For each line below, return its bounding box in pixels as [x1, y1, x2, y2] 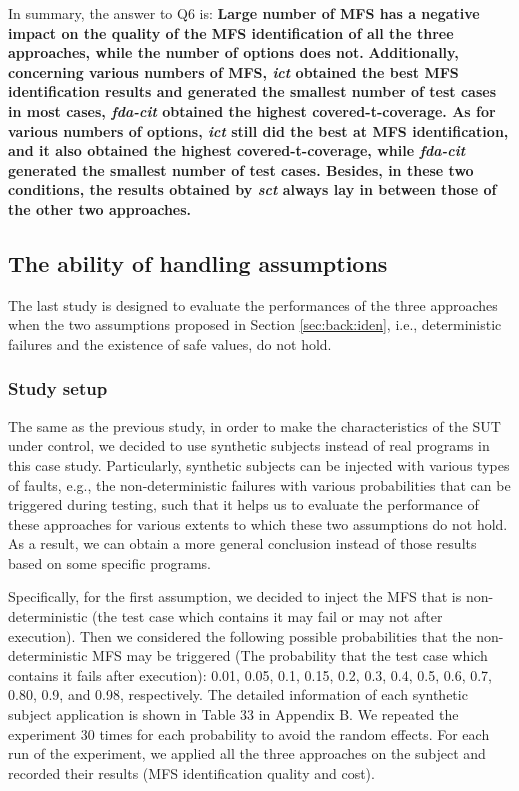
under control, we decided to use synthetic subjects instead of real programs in [8, 435, 490, 456]
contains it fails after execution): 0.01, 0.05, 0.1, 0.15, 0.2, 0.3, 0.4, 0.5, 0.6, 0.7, [8, 664, 492, 685]
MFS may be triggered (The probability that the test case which [92, 645, 488, 666]
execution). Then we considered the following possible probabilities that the [8, 625, 472, 646]
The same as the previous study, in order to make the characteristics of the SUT [8, 415, 501, 436]
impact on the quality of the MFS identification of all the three [8, 22, 454, 43]
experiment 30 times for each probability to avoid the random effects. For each [8, 723, 490, 744]
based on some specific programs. [8, 552, 211, 573]
